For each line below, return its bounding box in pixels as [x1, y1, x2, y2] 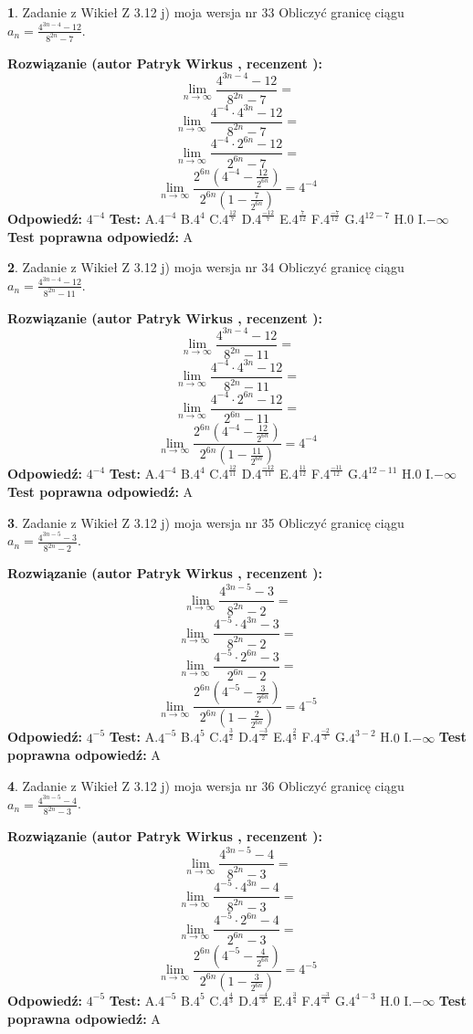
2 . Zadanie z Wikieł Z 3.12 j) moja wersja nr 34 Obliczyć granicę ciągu [7, 258, 405, 277]
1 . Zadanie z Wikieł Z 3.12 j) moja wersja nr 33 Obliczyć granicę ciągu [7, 3, 405, 21]
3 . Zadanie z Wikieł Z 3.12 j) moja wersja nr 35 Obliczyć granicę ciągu [7, 512, 405, 532]
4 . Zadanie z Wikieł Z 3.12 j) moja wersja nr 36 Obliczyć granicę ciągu [7, 775, 405, 795]
